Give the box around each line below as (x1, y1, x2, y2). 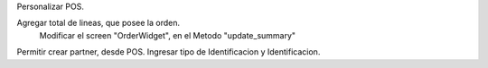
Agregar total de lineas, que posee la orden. (16, 18, 181, 29)
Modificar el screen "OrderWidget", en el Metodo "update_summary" (39, 30, 296, 40)
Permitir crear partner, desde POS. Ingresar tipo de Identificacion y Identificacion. (16, 47, 321, 57)
